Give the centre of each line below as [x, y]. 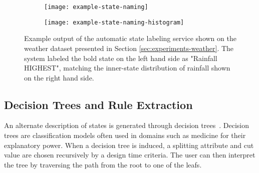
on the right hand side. [59, 77]
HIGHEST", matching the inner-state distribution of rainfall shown [127, 68]
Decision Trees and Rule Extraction [98, 104]
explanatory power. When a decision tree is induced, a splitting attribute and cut [129, 145]
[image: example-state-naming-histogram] [114, 22]
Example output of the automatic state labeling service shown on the [130, 38]
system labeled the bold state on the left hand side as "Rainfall [121, 58]
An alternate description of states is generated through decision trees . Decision [126, 125]
